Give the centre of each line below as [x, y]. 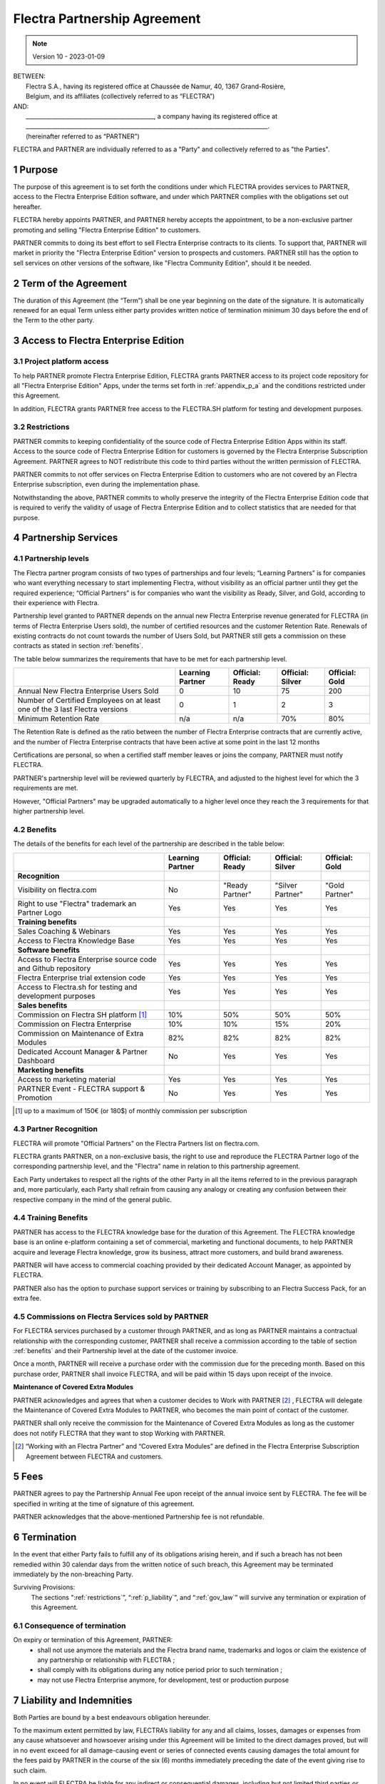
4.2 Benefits [35, 829]
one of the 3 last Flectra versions [73, 709]
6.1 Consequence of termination [70, 1626]
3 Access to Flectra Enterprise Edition [99, 341]
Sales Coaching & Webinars [64, 931]
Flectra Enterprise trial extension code [82, 978]
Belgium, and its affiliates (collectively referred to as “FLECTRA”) [120, 96]
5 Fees [28, 1477]
